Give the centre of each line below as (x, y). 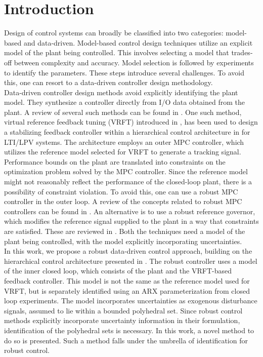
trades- (242, 52)
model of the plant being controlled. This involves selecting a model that (117, 52)
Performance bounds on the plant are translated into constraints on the (115, 161)
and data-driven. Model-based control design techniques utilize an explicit (138, 42)
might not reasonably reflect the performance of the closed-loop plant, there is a (128, 182)
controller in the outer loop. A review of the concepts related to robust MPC (123, 201)
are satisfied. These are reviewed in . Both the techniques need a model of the (125, 231)
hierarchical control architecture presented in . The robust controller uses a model (131, 261)
